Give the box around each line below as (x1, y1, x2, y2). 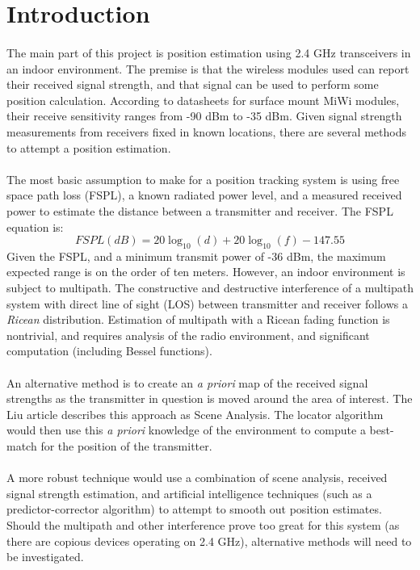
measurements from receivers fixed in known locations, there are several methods (6, 123, 406, 140)
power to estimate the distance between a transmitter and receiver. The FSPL (6, 202, 393, 219)
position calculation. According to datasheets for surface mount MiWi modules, (6, 91, 400, 108)
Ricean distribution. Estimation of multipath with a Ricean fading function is (6, 311, 390, 328)
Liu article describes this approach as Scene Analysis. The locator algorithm (6, 405, 384, 422)
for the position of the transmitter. (40, 438, 212, 455)
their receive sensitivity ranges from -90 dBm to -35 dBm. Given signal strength (6, 107, 402, 124)
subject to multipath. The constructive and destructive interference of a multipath (6, 279, 414, 296)
